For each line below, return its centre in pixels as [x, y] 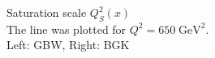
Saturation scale [47, 12]
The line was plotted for [67, 29]
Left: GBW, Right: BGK [68, 45]
